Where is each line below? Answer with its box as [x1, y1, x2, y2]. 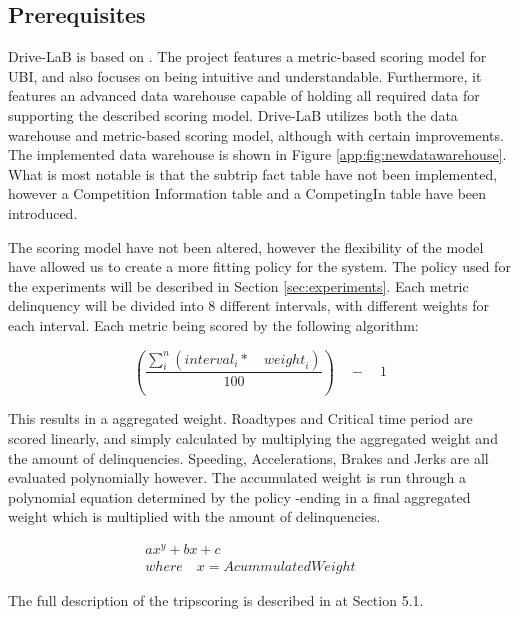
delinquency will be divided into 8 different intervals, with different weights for [8, 295, 489, 316]
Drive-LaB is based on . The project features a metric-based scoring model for [8, 46, 487, 67]
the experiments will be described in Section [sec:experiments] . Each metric [8, 275, 469, 296]
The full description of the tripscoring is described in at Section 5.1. [8, 590, 424, 611]
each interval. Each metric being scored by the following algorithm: [8, 314, 419, 335]
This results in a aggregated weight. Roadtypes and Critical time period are [8, 408, 473, 429]
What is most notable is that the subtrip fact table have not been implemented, [8, 163, 498, 184]
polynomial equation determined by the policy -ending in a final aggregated [8, 486, 471, 507]
